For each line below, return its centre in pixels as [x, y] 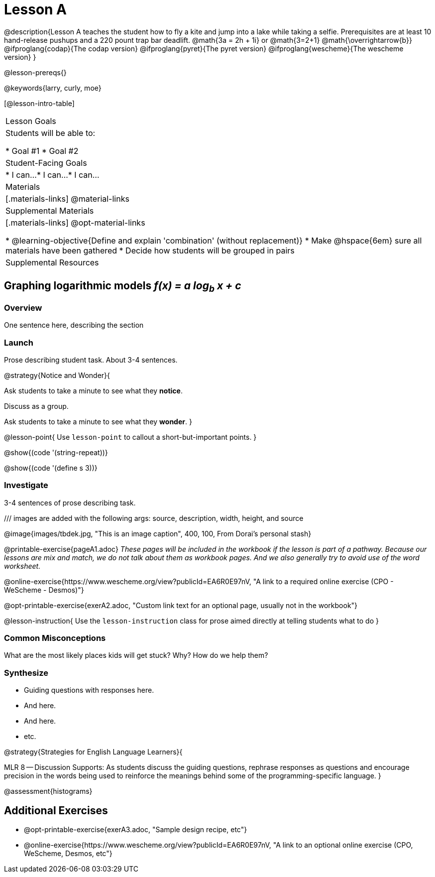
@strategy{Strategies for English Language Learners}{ [93, 752]
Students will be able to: [51, 133]
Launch [19, 342]
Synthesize [26, 673]
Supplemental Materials [50, 210]
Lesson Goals [31, 121]
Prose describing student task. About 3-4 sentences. [91, 360]
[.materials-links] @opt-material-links [75, 222]
